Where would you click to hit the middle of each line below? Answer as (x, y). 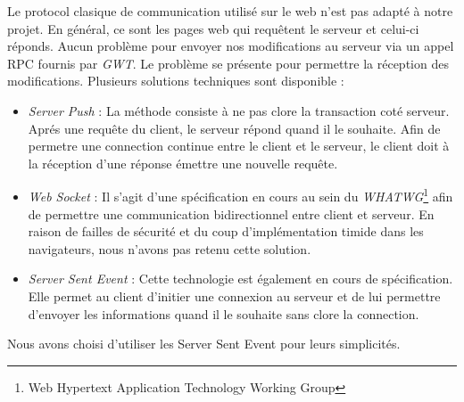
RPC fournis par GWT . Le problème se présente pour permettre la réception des (228, 63)
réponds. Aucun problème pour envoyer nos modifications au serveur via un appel (231, 46)
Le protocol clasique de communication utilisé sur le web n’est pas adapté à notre (230, 11)
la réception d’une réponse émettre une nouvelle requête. (183, 163)
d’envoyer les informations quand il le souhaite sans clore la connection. (224, 313)
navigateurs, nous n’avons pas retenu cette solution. (170, 248)
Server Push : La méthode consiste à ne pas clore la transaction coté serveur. (239, 110)
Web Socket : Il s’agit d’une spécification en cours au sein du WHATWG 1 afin (240, 195)
